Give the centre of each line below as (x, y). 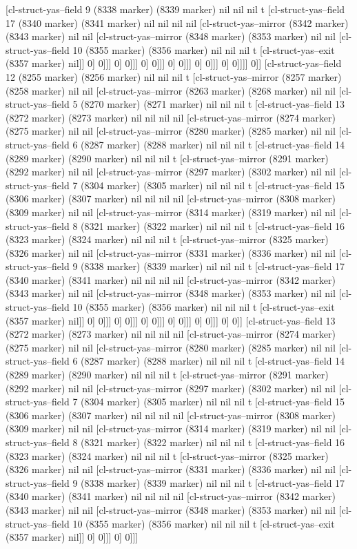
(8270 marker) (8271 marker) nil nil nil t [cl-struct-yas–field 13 (213, 104)
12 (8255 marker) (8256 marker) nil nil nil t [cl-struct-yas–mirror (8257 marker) (174, 76)
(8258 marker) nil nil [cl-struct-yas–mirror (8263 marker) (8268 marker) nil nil (171, 90)
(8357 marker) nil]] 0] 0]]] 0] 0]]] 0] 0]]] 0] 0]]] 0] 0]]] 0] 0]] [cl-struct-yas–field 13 (171, 320)
